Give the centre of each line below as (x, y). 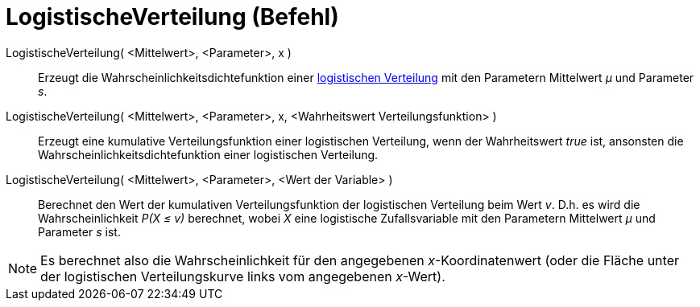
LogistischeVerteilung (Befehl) (172, 17)
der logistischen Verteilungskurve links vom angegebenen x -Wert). (243, 276)
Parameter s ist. (79, 231)
